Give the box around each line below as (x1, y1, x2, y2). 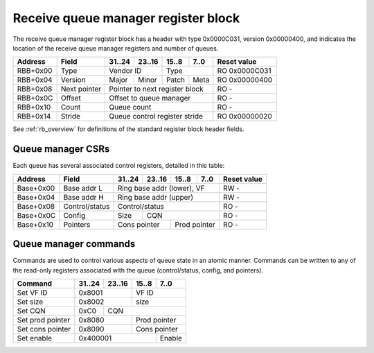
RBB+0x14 (17, 112, 51, 121)
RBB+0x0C (17, 94, 53, 103)
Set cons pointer (17, 324, 71, 334)
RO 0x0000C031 (217, 66, 271, 76)
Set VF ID (17, 288, 48, 298)
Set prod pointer (17, 315, 71, 325)
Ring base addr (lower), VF (117, 183, 205, 193)
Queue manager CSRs (12, 143, 110, 155)
